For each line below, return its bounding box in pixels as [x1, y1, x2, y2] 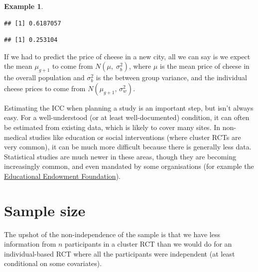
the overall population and [4, 72, 85, 83]
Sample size [4, 200, 86, 220]
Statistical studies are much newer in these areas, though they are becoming [4, 151, 237, 161]
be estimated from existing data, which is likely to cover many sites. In [4, 122, 221, 132]
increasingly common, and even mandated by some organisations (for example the [4, 161, 254, 171]
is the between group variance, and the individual [96, 72, 247, 83]
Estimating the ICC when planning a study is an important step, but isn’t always [4, 102, 254, 113]
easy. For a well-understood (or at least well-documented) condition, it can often [4, 112, 250, 123]
